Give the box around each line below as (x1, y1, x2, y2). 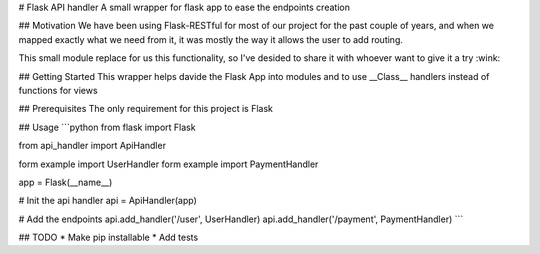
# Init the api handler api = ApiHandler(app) (18, 195, 197, 207)
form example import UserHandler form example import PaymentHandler (18, 158, 319, 170)
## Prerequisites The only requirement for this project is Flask (18, 103, 274, 115)
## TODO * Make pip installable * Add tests (18, 231, 199, 244)
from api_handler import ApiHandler (18, 140, 167, 152)
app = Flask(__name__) (18, 176, 113, 188)
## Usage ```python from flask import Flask (18, 121, 196, 133)
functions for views (18, 84, 99, 96)
